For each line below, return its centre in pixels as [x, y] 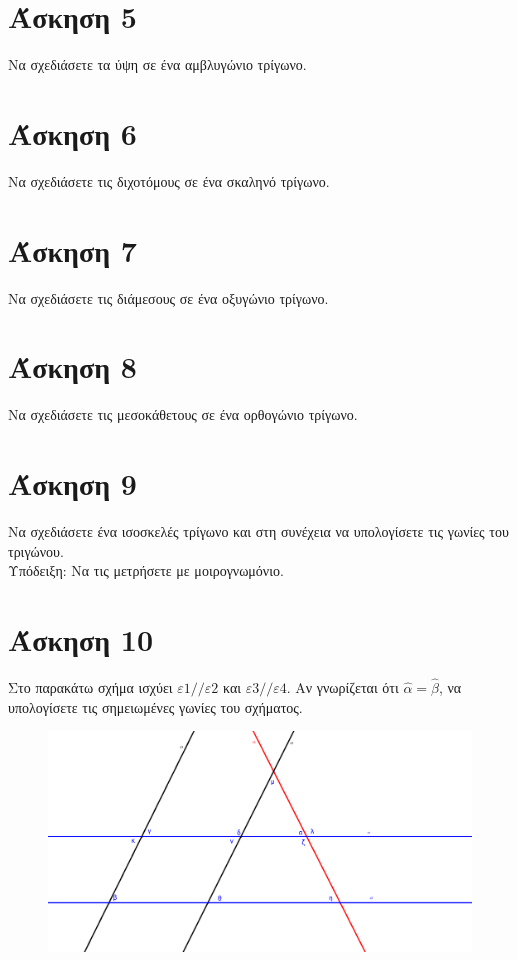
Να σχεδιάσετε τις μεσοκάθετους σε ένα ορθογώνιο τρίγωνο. [183, 414]
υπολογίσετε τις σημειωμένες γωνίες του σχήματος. [155, 706]
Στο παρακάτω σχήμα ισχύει [90, 687]
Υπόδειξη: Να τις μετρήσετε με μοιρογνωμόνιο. [146, 570]
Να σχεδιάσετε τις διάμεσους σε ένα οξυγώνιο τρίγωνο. [168, 297]
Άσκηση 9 [72, 483]
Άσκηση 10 [81, 638]
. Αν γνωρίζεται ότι [342, 687]
